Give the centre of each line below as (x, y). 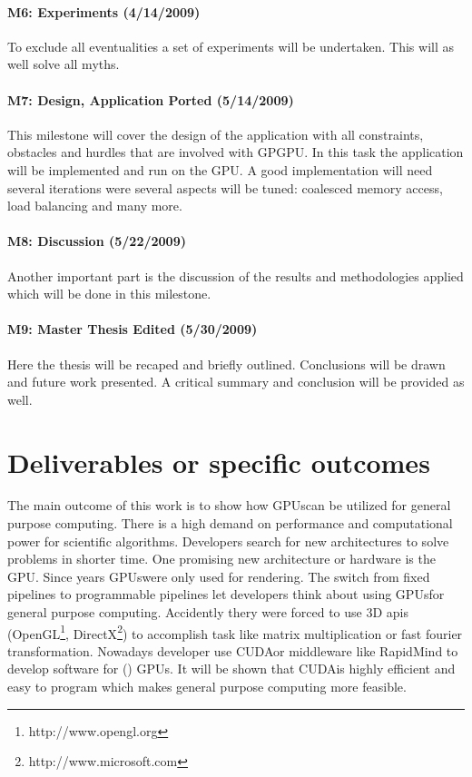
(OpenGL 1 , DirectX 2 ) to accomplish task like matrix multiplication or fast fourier (235, 632)
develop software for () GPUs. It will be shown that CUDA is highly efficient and (231, 669)
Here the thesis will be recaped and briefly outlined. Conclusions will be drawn (226, 364)
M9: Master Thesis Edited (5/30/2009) (133, 329)
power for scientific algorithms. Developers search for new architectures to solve (228, 541)
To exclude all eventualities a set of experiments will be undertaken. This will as (231, 46)
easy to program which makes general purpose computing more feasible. (207, 687)
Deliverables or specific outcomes (219, 462)
